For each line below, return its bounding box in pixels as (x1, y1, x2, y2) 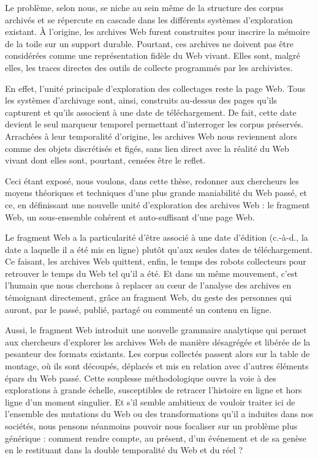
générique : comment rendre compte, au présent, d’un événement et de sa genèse (5, 431, 306, 444)
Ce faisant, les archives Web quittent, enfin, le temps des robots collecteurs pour (5, 255, 306, 268)
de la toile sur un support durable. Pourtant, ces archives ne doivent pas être (5, 37, 293, 50)
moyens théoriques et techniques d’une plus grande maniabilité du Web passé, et (5, 186, 307, 199)
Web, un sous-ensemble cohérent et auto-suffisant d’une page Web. (5, 210, 255, 223)
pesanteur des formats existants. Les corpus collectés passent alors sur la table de (5, 347, 310, 360)
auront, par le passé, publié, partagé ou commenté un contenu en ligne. (5, 303, 272, 315)
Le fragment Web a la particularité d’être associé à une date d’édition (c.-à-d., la (5, 231, 308, 244)
